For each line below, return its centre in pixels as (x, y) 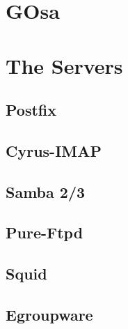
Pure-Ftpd (45, 232)
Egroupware (49, 315)
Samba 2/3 (46, 191)
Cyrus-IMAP (54, 150)
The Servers (64, 65)
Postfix (31, 110)
